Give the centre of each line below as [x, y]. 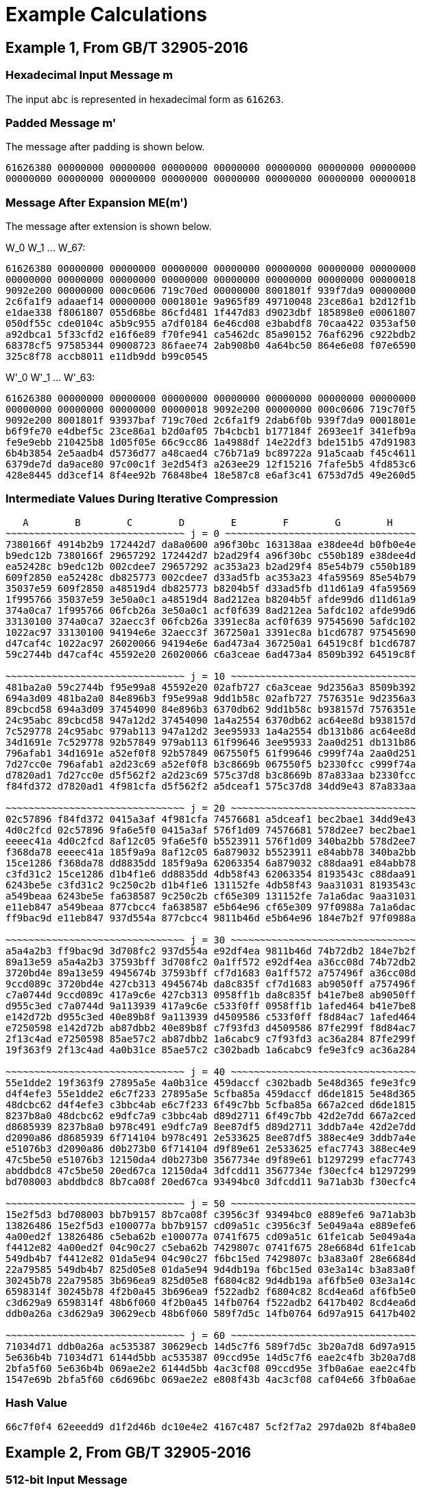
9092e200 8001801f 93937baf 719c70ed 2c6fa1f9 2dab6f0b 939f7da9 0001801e [211, 421]
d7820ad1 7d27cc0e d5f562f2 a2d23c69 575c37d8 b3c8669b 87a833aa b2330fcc [211, 775]
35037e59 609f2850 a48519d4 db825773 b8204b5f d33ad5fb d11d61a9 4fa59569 [211, 588]
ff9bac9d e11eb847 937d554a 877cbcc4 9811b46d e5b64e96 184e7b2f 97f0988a [211, 918]
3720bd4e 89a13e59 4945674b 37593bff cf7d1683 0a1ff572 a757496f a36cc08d [211, 973]
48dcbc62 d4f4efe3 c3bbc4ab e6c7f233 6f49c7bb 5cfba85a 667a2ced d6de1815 [211, 1104]
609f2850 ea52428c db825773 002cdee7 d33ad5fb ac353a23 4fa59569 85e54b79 [211, 577]
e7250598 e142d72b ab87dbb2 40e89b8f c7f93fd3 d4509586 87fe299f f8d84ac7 [211, 1028]
